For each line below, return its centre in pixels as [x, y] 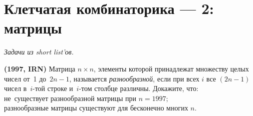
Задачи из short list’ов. [39, 52]
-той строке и [53, 88]
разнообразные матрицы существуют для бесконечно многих [96, 108]
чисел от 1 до [25, 78]
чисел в [15, 88]
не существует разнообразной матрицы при [70, 98]
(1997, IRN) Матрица [40, 68]
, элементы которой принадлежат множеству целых [171, 68]
